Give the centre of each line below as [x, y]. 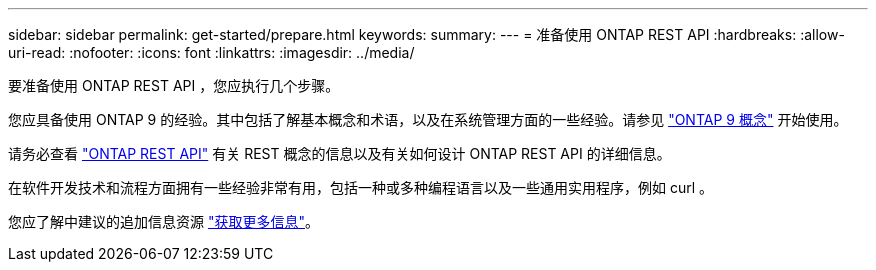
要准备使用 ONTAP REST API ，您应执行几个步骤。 [174, 85]
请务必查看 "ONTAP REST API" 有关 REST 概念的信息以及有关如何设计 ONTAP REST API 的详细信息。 [339, 153]
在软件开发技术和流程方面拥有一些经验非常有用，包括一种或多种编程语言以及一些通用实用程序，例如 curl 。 [361, 187]
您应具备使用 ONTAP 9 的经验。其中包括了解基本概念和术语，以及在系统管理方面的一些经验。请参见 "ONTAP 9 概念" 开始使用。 [428, 119]
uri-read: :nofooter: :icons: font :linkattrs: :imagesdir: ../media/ [211, 52]
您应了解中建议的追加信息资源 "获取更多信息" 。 [163, 221]
